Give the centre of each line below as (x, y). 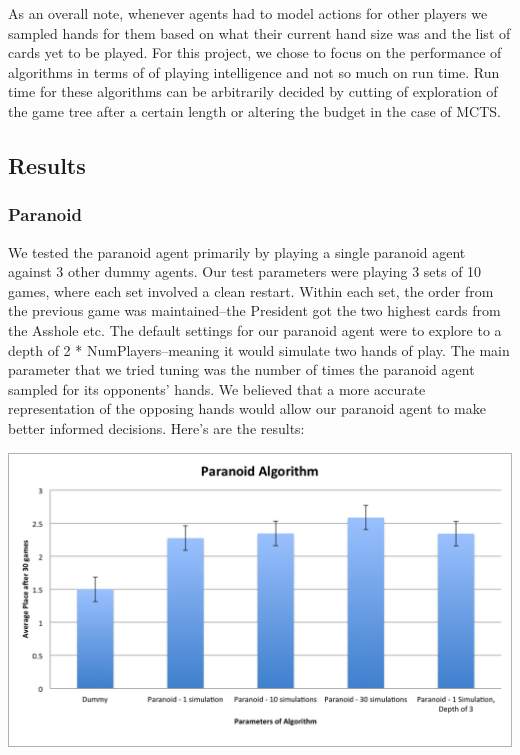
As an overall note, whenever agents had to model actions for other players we (248, 13)
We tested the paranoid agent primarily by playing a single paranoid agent (237, 251)
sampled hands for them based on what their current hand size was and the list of (259, 32)
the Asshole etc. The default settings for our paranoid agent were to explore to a (255, 329)
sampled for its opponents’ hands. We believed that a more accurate (217, 388)
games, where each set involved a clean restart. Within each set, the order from (251, 290)
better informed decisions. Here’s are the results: (156, 427)
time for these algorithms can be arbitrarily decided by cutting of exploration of (253, 91)
